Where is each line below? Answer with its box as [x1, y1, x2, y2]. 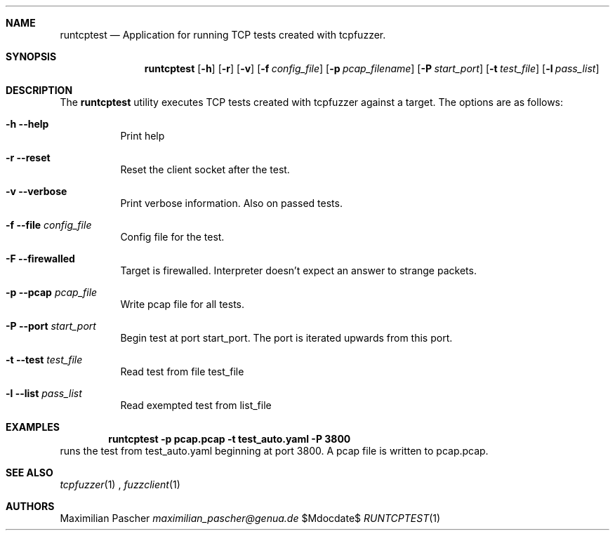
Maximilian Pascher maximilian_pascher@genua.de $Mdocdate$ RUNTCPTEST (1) [60, 512, 441, 524]
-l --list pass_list [6, 387, 82, 399]
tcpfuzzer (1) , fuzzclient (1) [60, 478, 180, 490]
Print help [120, 130, 165, 142]
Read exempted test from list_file [120, 399, 272, 411]
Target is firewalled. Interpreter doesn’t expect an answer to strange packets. [120, 264, 477, 276]
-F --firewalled [6, 253, 75, 264]
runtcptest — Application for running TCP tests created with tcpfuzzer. [60, 29, 386, 41]
